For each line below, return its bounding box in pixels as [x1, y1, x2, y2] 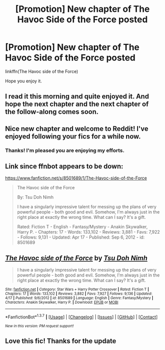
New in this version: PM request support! [5, 323, 74, 328]
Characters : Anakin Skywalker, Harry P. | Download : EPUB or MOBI [5, 300, 119, 305]
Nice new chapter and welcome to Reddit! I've [5, 124, 149, 133]
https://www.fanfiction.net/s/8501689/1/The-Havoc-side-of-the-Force [5, 175, 147, 181]
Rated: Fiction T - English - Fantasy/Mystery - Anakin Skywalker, [17, 224, 148, 230]
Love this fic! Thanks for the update [5, 337, 116, 346]
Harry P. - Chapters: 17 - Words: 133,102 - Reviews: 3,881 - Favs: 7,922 [17, 229, 160, 235]
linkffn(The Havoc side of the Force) [5, 68, 79, 74]
